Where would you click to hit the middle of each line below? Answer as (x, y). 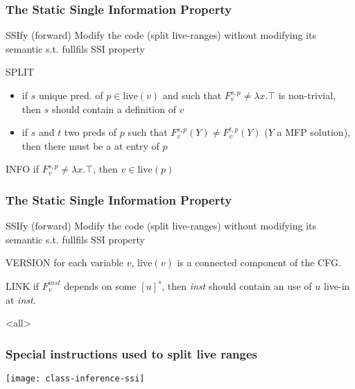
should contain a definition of (114, 109)
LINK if (23, 285)
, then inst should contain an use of (237, 285)
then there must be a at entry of (90, 145)
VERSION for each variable (65, 262)
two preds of (90, 132)
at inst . (21, 299)
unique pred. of (71, 95)
